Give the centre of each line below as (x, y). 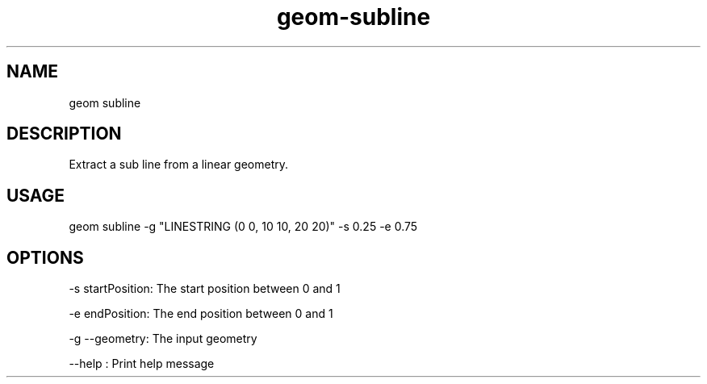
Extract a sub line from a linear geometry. (179, 165)
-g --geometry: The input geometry (163, 339)
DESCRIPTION (64, 134)
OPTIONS (45, 257)
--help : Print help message (142, 364)
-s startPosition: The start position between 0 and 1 (205, 289)
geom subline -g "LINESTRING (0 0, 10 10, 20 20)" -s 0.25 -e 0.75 (243, 227)
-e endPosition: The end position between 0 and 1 (201, 314)
